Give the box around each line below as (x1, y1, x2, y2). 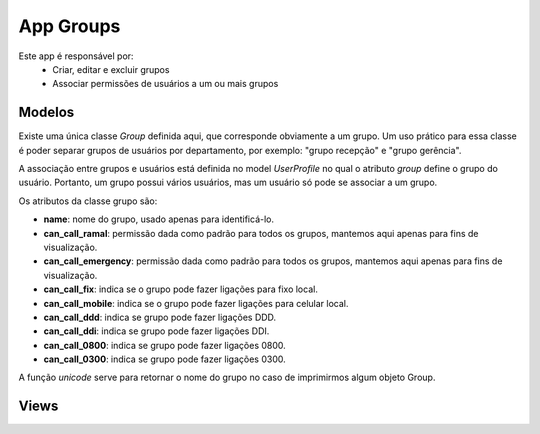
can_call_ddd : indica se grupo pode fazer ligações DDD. (43, 311, 277, 323)
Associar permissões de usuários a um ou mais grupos (52, 78, 279, 90)
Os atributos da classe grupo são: (18, 195, 158, 207)
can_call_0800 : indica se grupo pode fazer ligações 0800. (43, 339, 287, 351)
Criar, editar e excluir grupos (52, 63, 170, 75)
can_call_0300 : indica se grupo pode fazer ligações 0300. (43, 353, 286, 365)
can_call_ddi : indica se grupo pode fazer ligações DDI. (43, 325, 270, 337)
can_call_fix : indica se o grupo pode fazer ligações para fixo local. (43, 283, 319, 295)
